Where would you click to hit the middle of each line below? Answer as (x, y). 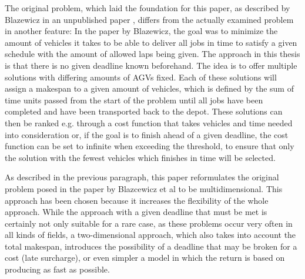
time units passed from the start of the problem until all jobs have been (134, 100)
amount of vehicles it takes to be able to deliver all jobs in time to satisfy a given (151, 42)
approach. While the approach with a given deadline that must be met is (136, 212)
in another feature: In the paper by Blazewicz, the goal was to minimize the (141, 31)
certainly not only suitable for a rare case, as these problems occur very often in (149, 223)
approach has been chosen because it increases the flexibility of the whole (137, 200)
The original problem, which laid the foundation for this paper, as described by (148, 8)
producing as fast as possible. (57, 269)
